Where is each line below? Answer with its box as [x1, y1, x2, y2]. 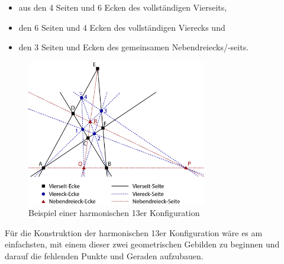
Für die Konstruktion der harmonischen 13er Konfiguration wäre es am [5, 226, 263, 239]
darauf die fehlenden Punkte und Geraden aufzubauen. [5, 249, 204, 262]
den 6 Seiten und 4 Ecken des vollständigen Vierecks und [18, 21, 225, 33]
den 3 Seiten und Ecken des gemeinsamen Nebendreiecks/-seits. [18, 41, 249, 53]
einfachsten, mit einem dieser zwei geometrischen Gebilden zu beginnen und [5, 238, 280, 250]
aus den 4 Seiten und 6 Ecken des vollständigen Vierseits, [18, 1, 227, 13]
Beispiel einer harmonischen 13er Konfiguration [28, 207, 200, 219]
